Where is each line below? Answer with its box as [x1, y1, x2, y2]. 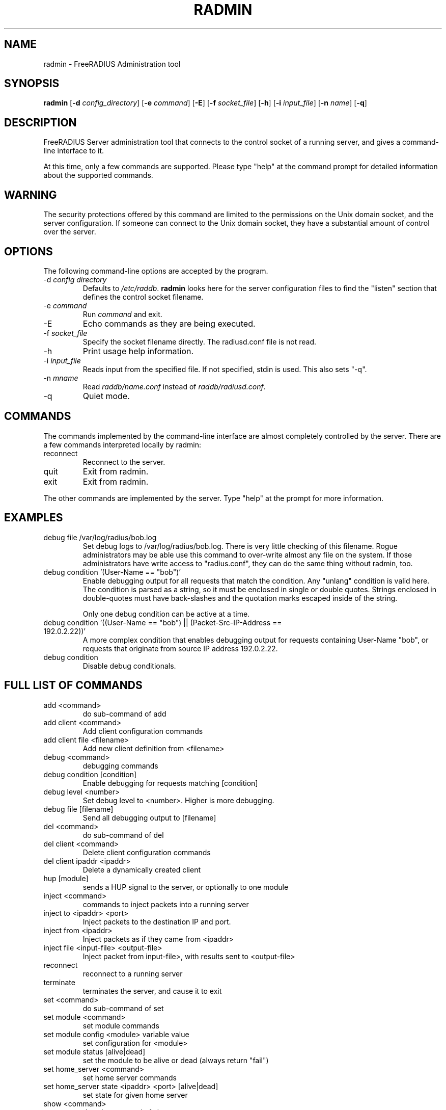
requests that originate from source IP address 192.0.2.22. [82, 644, 278, 653]
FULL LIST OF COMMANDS [4, 679, 143, 692]
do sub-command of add [82, 709, 166, 718]
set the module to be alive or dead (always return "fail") [82, 1055, 269, 1065]
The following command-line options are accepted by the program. [43, 266, 268, 275]
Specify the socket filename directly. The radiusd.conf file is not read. [82, 337, 317, 346]
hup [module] [43, 874, 89, 883]
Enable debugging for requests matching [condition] [82, 778, 258, 787]
